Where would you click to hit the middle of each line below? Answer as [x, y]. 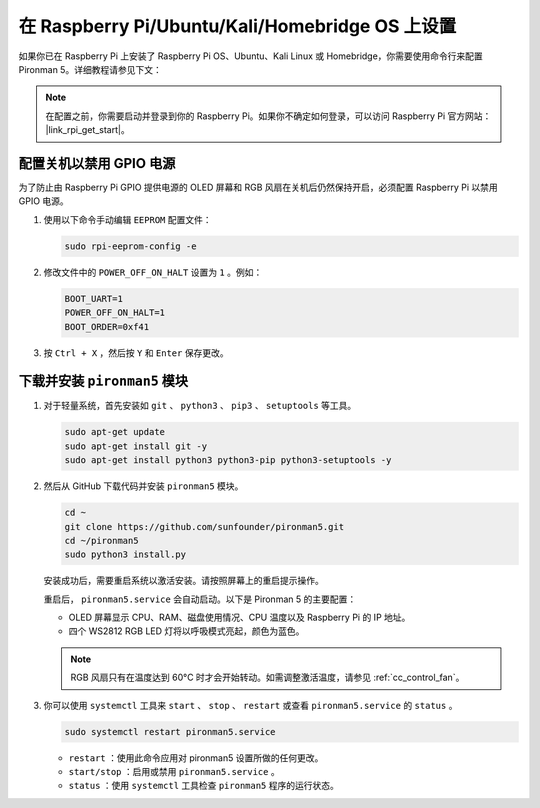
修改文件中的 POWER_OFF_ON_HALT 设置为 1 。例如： [153, 272]
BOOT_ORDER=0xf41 [107, 326]
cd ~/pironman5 [101, 540]
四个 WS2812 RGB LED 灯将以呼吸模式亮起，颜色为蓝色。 [186, 631]
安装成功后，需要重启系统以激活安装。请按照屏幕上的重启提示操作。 [183, 581]
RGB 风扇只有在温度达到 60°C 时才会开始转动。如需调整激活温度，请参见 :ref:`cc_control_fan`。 [267, 677]
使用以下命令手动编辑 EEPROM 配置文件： [127, 219]
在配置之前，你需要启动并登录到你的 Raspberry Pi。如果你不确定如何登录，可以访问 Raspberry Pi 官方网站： [268, 116]
